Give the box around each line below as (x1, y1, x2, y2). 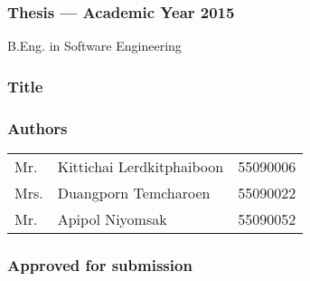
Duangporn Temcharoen (57, 181, 211, 203)
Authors (7, 116, 68, 139)
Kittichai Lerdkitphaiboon (57, 155, 224, 177)
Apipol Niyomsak (57, 208, 167, 229)
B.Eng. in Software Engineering (7, 36, 182, 55)
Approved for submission (7, 253, 193, 276)
